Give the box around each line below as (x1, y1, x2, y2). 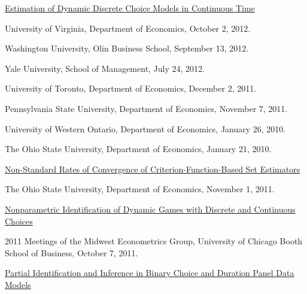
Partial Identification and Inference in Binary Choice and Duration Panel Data (5, 266, 294, 279)
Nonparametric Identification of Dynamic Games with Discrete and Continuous (5, 202, 296, 215)
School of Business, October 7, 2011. (5, 246, 138, 259)
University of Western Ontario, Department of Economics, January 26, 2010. (5, 122, 286, 135)
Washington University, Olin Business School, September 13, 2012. (5, 42, 249, 54)
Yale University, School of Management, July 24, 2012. (5, 62, 205, 74)
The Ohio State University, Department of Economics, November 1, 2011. (5, 183, 275, 195)
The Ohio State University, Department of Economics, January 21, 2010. (5, 143, 272, 155)
